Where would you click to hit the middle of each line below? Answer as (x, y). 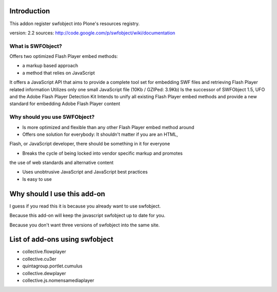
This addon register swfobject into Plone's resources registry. (75, 24)
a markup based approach (50, 66)
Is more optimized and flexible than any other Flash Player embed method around (108, 127)
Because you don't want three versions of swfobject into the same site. (85, 225)
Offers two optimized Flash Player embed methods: (64, 56)
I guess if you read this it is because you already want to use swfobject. (85, 206)
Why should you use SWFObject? (52, 117)
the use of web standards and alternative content (62, 163)
